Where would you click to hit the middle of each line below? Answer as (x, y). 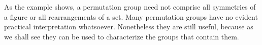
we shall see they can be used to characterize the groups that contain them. (122, 36)
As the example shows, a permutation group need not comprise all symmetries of (130, 7)
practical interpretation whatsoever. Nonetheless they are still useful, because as (129, 27)
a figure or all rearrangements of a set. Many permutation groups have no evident (131, 16)
